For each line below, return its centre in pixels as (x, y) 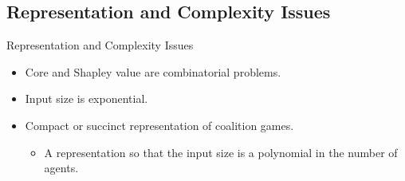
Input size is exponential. (87, 98)
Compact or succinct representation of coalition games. (159, 125)
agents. (61, 168)
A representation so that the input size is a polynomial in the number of (221, 152)
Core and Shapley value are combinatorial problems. (153, 71)
